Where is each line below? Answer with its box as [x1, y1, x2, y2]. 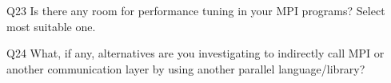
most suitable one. [6, 18, 96, 34]
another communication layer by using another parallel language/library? [6, 60, 365, 77]
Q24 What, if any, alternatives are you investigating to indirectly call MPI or [6, 45, 385, 61]
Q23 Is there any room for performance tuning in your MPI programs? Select [6, 2, 385, 18]
